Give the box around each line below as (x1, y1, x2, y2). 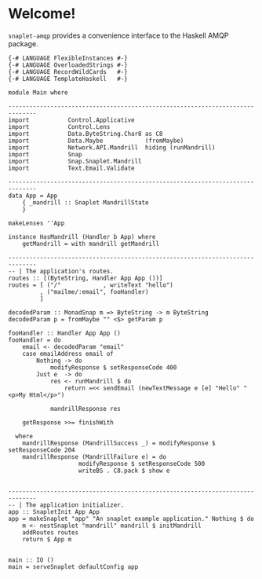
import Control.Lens (8, 123, 111, 130)
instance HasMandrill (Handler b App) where (8, 233, 156, 240)
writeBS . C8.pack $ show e (78, 467, 170, 475)
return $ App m (22, 535, 72, 543)
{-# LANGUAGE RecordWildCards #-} (8, 68, 128, 75)
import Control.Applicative (8, 115, 135, 124)
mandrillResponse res (49, 405, 122, 412)
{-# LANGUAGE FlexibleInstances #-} (8, 54, 128, 62)
